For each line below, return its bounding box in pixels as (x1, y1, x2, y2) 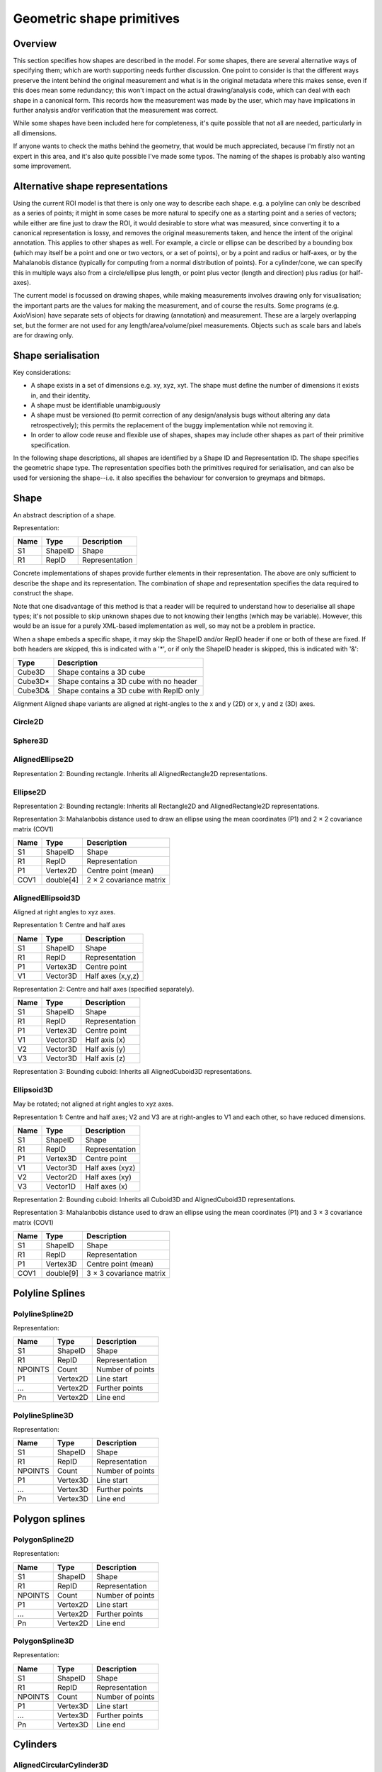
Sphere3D (13, 736, 49, 746)
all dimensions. (13, 128, 57, 138)
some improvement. (13, 162, 71, 170)
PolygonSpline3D (13, 1636, 74, 1646)
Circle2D (13, 717, 44, 727)
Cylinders (13, 1739, 57, 1751)
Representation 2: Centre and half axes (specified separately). (13, 985, 195, 993)
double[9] (45, 1269, 79, 1279)
